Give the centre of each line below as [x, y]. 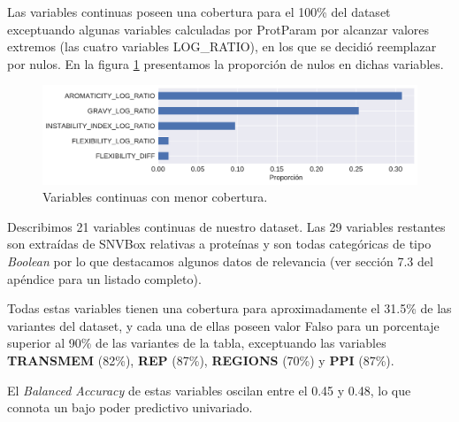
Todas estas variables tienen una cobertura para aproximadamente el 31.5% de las [229, 308]
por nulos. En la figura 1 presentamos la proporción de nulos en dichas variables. [226, 63]
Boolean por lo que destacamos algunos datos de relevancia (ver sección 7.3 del [220, 261]
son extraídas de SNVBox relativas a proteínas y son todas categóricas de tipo [219, 244]
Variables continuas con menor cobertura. [155, 197]
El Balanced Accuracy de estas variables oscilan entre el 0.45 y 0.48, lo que [209, 390]
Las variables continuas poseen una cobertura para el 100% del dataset [199, 12]
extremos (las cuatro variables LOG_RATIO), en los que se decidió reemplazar [222, 46]
